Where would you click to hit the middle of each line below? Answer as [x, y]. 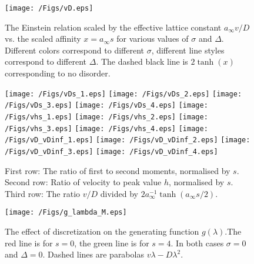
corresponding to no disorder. [58, 73]
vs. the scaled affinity [43, 39]
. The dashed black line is [142, 61]
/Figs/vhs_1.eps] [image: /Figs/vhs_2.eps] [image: [106, 117]
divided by [119, 193]
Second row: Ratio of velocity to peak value [83, 182]
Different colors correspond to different [74, 50]
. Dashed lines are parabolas [93, 254]
